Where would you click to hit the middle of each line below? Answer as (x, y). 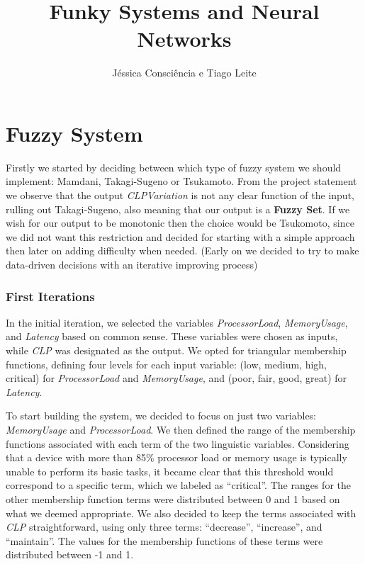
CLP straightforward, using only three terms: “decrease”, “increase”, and (164, 527)
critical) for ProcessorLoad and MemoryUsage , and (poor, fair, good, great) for (176, 378)
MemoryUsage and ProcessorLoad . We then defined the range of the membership (181, 429)
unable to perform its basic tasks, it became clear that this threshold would (170, 471)
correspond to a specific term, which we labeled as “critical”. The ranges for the (178, 485)
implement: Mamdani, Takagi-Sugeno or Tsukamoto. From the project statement (181, 181)
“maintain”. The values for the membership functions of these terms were (164, 540)
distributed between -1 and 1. (70, 554)
